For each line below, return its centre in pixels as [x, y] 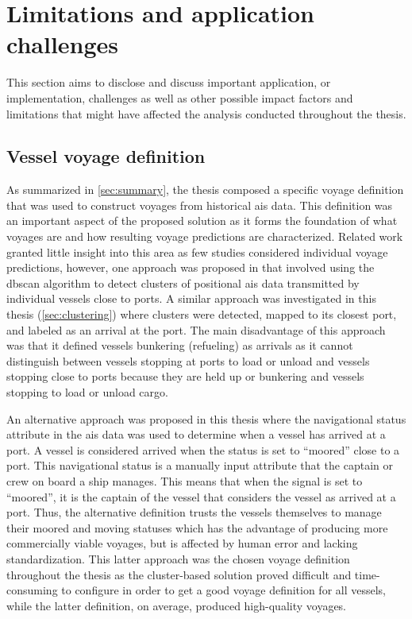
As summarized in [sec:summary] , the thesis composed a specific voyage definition [205, 190]
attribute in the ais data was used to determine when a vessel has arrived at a [196, 434]
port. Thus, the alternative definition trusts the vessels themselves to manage [194, 512]
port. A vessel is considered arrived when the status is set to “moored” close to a [203, 449]
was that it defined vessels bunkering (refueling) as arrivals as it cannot [180, 345]
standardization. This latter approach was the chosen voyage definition [178, 558]
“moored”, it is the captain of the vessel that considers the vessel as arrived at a [201, 496]
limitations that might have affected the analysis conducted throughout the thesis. [206, 113]
